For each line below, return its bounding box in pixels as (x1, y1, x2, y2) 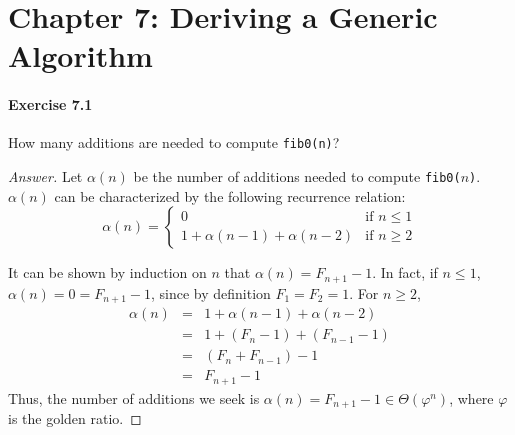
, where (449, 387, 494, 408)
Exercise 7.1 (8, 94, 93, 115)
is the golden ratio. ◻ (8, 408, 142, 429)
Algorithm (8, 35, 153, 76)
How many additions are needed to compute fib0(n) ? (8, 132, 340, 153)
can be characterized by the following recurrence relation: (54, 185, 406, 206)
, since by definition (150, 282, 271, 303)
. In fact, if (372, 262, 438, 283)
